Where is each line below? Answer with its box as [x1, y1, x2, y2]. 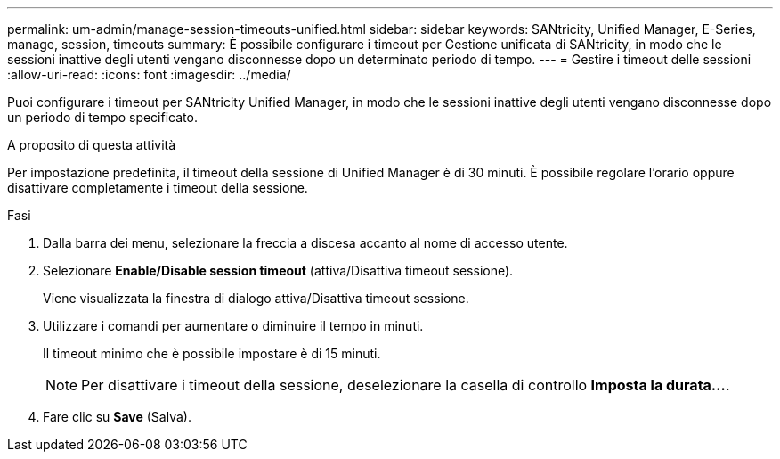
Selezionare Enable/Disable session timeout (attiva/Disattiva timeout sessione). [43, 263, 514, 278]
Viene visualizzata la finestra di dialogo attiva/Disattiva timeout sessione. [43, 291, 469, 306]
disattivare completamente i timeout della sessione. [7, 180, 308, 195]
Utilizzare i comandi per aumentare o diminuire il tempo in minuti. [43, 318, 424, 333]
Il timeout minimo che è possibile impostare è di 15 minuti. [43, 346, 381, 361]
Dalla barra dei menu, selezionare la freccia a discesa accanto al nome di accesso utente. [43, 235, 568, 250]
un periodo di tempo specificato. [7, 110, 198, 125]
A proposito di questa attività [7, 137, 176, 152]
